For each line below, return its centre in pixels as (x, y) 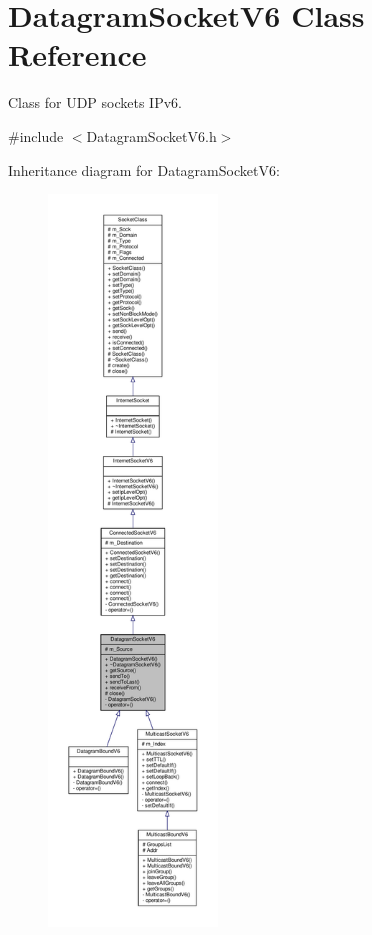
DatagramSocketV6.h (151, 135)
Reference (77, 54)
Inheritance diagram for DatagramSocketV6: (144, 169)
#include (36, 135)
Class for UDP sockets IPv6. (95, 102)
